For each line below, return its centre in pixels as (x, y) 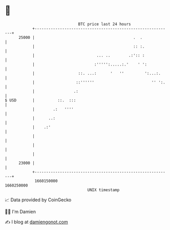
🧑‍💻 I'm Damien (20, 212)
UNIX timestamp (103, 190)
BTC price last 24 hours (104, 24)
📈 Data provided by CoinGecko (38, 200)
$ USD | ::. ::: (40, 100)
